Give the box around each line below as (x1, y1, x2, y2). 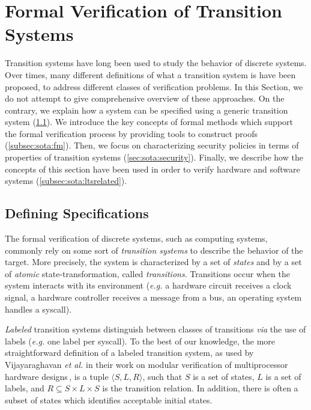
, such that (142, 370, 183, 382)
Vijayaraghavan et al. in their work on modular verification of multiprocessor (5, 358, 288, 370)
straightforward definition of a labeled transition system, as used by (5, 346, 254, 359)
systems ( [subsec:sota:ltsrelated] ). (5, 174, 127, 187)
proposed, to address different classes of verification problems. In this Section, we (5, 80, 303, 93)
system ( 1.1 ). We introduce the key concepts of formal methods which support (5, 115, 294, 128)
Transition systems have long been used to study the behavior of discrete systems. (5, 57, 307, 69)
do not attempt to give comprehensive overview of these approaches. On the (5, 92, 285, 105)
